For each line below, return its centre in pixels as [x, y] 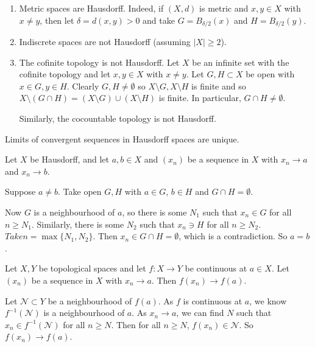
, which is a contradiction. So [233, 236]
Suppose [20, 191]
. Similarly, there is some [78, 224]
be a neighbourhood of [90, 300]
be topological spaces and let [92, 268]
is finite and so [219, 86]
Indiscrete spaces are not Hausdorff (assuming [105, 42]
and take [159, 20]
